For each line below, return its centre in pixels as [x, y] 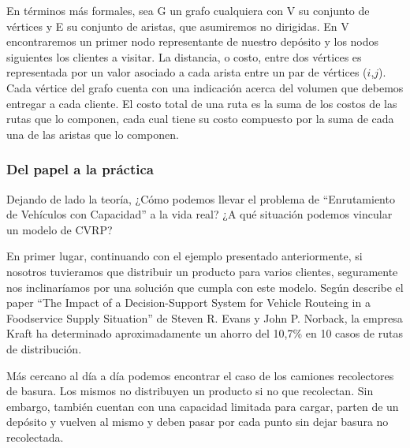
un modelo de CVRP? [60, 229]
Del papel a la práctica [80, 169]
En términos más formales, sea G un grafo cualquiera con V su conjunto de [188, 10]
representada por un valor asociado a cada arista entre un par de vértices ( [187, 72]
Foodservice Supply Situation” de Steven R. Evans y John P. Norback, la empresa [205, 317]
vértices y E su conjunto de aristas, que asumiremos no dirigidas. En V [178, 26]
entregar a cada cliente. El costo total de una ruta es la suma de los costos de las [202, 103]
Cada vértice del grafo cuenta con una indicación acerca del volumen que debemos [205, 87]
